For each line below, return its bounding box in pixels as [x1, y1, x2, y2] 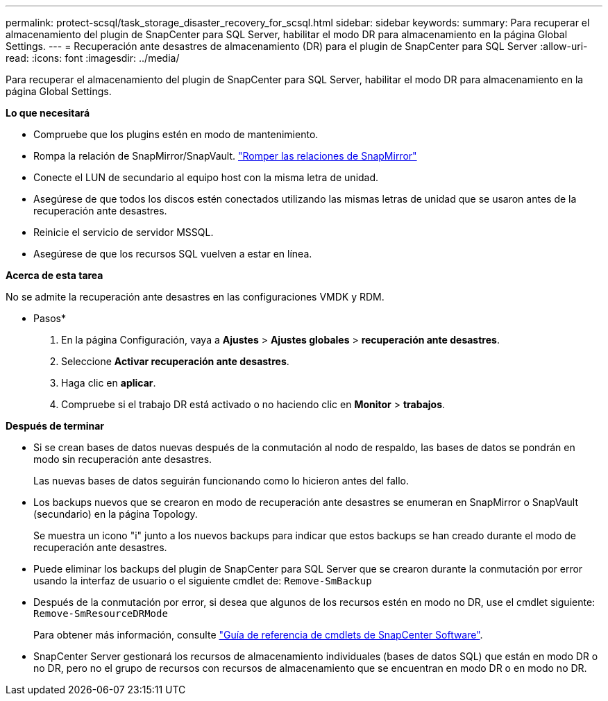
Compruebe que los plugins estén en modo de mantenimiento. [33, 128, 319, 140]
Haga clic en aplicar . [61, 377, 156, 389]
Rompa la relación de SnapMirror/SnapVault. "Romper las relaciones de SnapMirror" [33, 150, 417, 162]
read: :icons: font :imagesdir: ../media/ [6, 52, 180, 64]
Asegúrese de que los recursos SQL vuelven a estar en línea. [33, 248, 312, 260]
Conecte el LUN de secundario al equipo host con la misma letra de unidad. [33, 171, 379, 183]
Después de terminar [6, 420, 105, 432]
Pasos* [33, 312, 66, 324]
